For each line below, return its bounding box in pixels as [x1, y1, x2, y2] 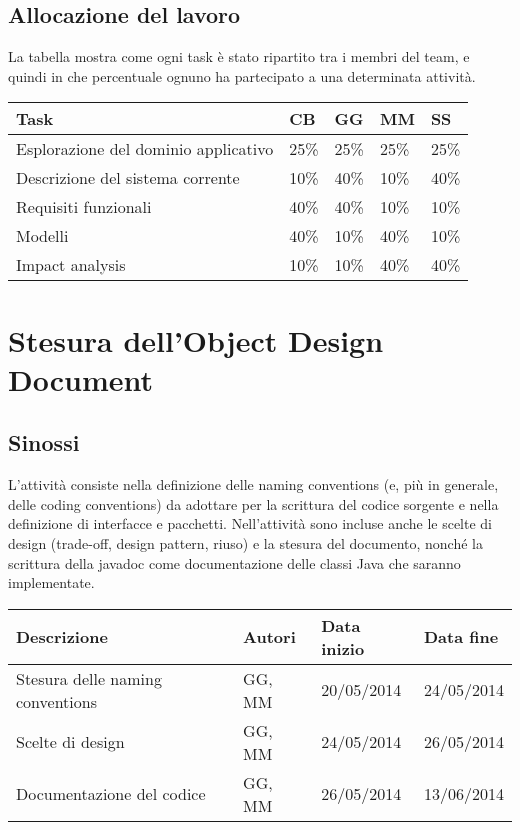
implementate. [8, 572, 95, 593]
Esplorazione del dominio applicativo [16, 137, 274, 161]
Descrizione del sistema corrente [16, 166, 240, 190]
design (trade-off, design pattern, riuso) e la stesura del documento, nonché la [8, 532, 483, 553]
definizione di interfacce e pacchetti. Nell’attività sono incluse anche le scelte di [8, 513, 493, 534]
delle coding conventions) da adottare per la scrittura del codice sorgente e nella [8, 493, 499, 514]
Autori [243, 625, 296, 649]
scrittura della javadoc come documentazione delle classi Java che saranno [8, 552, 461, 573]
